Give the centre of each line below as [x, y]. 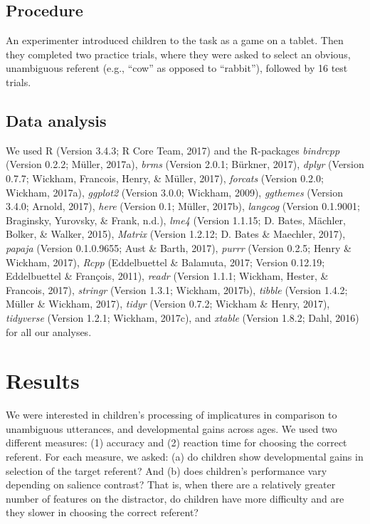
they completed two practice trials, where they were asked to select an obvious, [178, 54]
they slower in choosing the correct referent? [102, 512]
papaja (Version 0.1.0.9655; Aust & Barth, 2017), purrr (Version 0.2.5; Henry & [179, 247]
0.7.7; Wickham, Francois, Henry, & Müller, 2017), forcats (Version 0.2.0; [165, 178]
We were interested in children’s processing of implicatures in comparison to [171, 415]
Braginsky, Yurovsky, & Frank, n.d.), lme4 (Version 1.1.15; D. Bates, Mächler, [176, 220]
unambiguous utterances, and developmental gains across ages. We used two [171, 428]
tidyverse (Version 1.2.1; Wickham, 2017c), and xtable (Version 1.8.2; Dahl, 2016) [183, 317]
